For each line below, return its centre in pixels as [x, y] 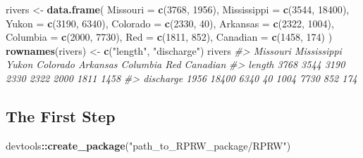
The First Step [61, 116]
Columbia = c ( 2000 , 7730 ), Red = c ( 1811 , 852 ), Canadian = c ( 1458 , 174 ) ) [169, 37]
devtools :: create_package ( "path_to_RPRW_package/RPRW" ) [148, 145]
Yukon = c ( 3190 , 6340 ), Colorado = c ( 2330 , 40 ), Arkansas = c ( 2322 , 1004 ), [170, 23]
